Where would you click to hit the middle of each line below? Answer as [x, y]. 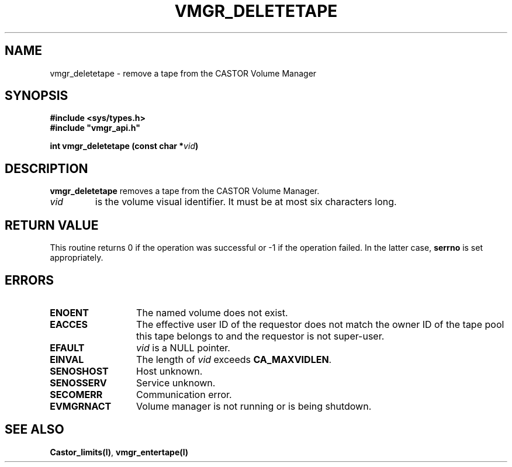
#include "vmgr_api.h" [95, 128]
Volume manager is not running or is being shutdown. [254, 406]
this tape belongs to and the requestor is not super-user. [260, 336]
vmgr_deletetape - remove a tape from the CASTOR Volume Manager [183, 73]
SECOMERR [76, 394]
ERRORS [30, 280]
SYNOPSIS [37, 96]
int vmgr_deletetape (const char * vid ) [124, 146]
